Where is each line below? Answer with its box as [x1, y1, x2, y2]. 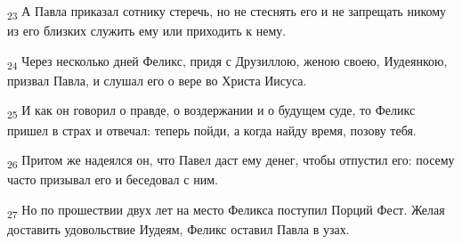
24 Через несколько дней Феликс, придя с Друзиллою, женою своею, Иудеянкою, [7, 51, 448, 72]
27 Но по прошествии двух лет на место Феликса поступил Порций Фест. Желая [7, 199, 445, 221]
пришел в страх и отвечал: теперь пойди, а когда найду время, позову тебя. [7, 120, 417, 139]
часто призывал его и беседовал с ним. [7, 170, 218, 189]
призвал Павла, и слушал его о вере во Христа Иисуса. [7, 70, 307, 89]
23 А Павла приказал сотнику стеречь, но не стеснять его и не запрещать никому [7, 2, 447, 22]
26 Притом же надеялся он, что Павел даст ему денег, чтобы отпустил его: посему [7, 150, 455, 171]
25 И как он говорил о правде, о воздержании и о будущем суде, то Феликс [7, 101, 416, 122]
